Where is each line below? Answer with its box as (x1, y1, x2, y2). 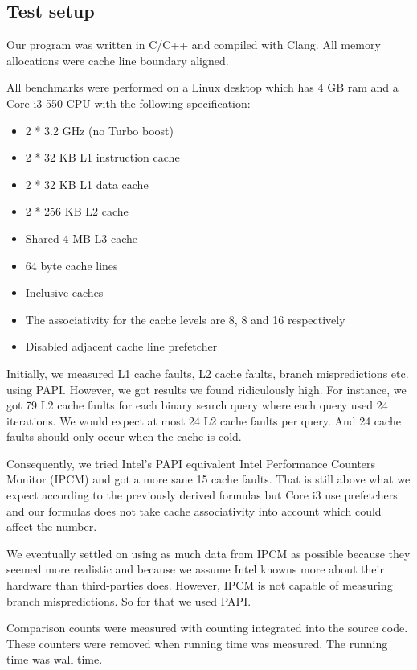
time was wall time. (6, 651, 103, 668)
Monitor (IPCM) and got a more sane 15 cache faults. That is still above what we (6, 471, 411, 487)
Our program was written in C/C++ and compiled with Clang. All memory (6, 36, 381, 53)
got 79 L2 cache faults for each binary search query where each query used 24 (6, 397, 388, 413)
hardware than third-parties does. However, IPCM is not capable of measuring (6, 577, 393, 594)
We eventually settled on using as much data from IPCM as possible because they (6, 545, 411, 561)
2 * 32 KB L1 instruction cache (25, 149, 180, 166)
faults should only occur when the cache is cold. (6, 428, 242, 445)
